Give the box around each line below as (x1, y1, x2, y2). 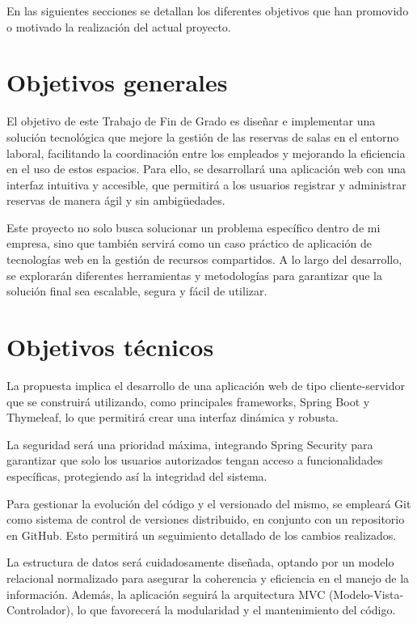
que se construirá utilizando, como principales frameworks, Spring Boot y (6, 393, 370, 410)
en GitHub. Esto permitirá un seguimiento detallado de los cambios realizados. (6, 526, 397, 543)
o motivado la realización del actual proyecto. (6, 18, 231, 35)
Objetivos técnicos (6, 330, 214, 363)
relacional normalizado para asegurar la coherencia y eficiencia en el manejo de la (6, 569, 410, 586)
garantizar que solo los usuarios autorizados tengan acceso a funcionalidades (6, 452, 383, 469)
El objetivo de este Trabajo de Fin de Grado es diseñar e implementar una (6, 112, 376, 129)
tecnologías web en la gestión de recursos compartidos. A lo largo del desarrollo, (6, 251, 402, 268)
